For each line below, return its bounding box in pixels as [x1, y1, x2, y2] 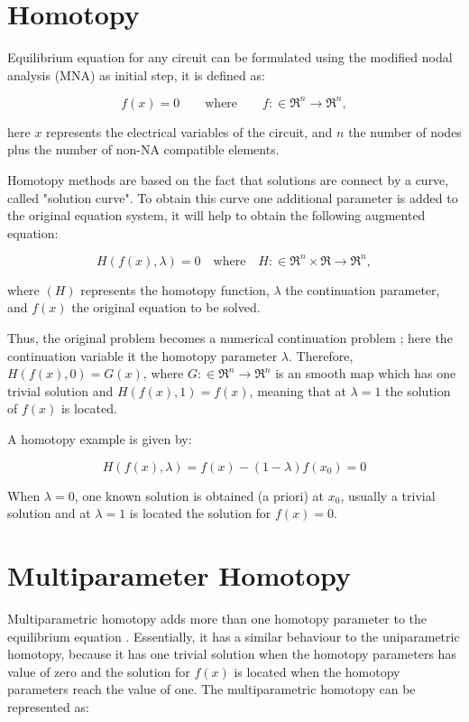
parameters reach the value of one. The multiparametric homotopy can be [7, 680, 416, 699]
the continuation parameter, [285, 280, 440, 299]
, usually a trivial [340, 486, 436, 504]
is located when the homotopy [234, 662, 400, 680]
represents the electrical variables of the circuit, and [46, 122, 333, 141]
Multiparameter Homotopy [7, 557, 351, 593]
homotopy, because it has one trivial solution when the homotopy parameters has [7, 644, 456, 663]
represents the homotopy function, [80, 280, 270, 299]
